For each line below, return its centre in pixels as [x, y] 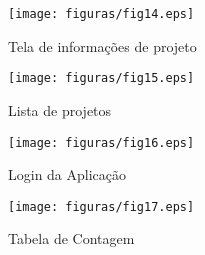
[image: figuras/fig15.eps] [101, 78]
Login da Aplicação [67, 174]
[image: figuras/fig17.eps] [101, 206]
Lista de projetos [60, 109]
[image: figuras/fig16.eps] [101, 142]
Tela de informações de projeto [102, 45]
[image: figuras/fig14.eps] [101, 14]
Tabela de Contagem [71, 238]
